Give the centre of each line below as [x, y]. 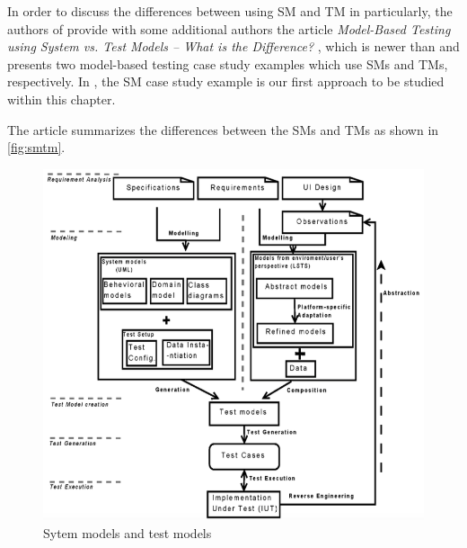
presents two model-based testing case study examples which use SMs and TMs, [228, 63]
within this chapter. [62, 99]
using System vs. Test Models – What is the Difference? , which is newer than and [233, 46]
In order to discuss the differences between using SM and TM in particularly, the [230, 11]
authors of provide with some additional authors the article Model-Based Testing [229, 28]
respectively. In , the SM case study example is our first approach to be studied [226, 81]
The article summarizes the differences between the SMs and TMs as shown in [223, 129]
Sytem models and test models [128, 533]
